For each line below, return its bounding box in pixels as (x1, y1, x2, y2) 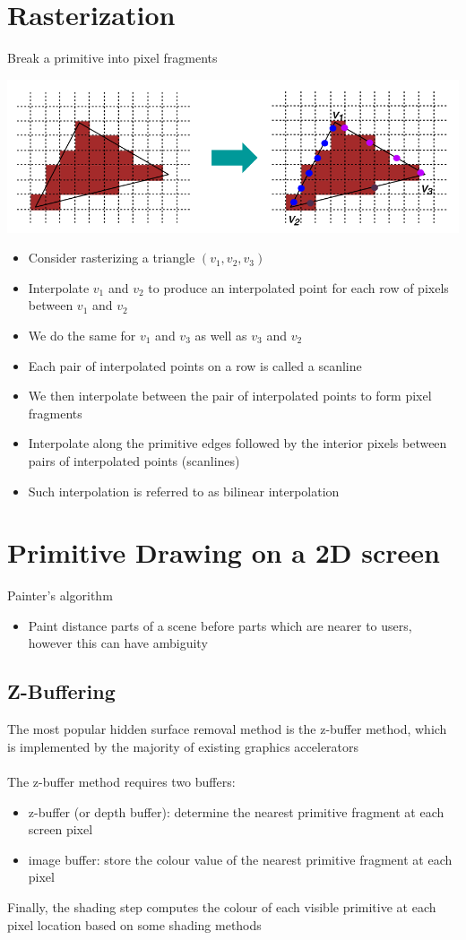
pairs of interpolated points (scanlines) (28, 451, 240, 470)
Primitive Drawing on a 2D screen (7, 534, 440, 571)
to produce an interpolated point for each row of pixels (148, 278, 449, 297)
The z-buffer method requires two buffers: (7, 772, 236, 790)
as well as (194, 325, 247, 344)
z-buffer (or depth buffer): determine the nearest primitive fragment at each (28, 802, 444, 821)
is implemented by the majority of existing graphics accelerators (7, 737, 359, 755)
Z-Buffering (7, 677, 116, 705)
